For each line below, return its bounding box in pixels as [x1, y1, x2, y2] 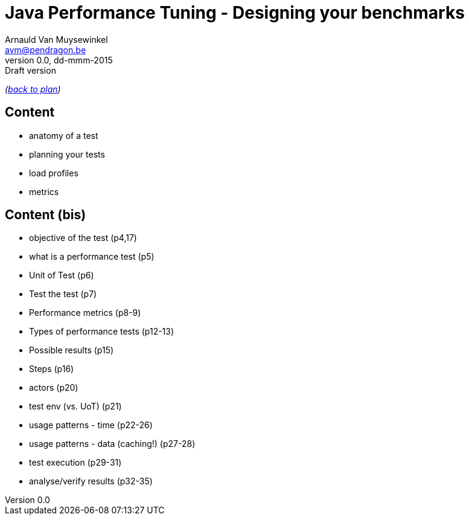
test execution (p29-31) [29, 457, 122, 468]
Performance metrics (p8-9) [29, 307, 141, 318]
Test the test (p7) [29, 289, 97, 300]
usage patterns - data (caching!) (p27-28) [29, 438, 196, 449]
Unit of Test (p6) [29, 270, 94, 281]
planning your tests [29, 149, 105, 159]
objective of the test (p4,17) [29, 233, 137, 243]
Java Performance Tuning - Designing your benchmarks [5, 2, 465, 23]
